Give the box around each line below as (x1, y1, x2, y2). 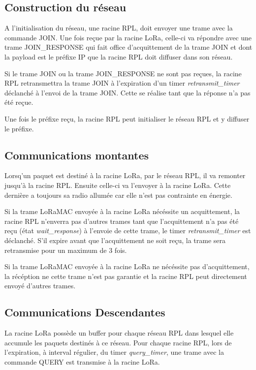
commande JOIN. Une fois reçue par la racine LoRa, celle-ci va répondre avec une (4, 32, 252, 42)
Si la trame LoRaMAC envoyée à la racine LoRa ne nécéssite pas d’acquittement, (4, 261, 250, 272)
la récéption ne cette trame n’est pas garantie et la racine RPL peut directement (4, 271, 247, 281)
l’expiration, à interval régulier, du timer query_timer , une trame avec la (4, 347, 224, 357)
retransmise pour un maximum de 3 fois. (4, 245, 127, 255)
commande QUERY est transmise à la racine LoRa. (4, 356, 160, 367)
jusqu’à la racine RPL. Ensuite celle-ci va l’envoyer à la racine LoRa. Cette (4, 180, 231, 190)
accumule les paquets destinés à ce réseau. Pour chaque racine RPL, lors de (4, 337, 232, 347)
